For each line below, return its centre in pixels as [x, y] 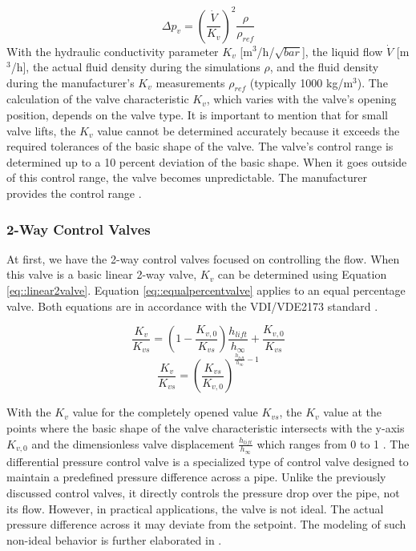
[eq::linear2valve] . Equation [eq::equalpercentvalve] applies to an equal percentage [206, 290]
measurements [190, 82]
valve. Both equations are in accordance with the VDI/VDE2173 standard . [192, 306]
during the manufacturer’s [71, 82]
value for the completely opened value [165, 412]
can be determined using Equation [302, 274]
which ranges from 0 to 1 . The [333, 443]
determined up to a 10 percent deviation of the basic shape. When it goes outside [207, 161]
